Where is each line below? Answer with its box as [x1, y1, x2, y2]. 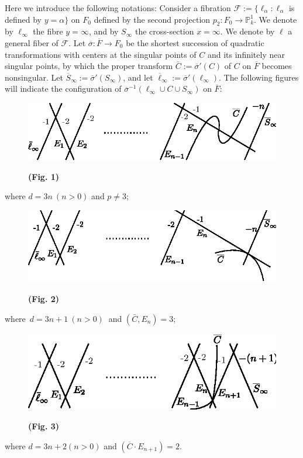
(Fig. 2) [28, 292, 60, 304]
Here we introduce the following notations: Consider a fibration [5, 1, 231, 13]
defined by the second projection [94, 13, 211, 25]
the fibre [33, 25, 63, 37]
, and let [123, 71, 153, 83]
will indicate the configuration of [5, 82, 122, 95]
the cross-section [135, 25, 194, 37]
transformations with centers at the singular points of [5, 48, 197, 60]
